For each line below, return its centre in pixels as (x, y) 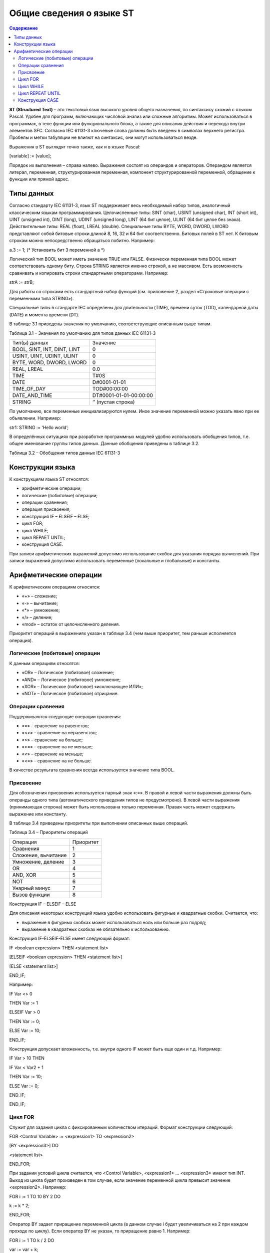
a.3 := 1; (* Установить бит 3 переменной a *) (57, 250)
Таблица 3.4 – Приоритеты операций (49, 832)
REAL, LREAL (28, 369)
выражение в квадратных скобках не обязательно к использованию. (96, 929)
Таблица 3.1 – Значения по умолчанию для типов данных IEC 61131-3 (82, 333)
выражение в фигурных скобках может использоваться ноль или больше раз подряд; (114, 922)
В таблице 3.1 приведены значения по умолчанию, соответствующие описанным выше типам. (110, 324)
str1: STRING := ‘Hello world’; (39, 427)
